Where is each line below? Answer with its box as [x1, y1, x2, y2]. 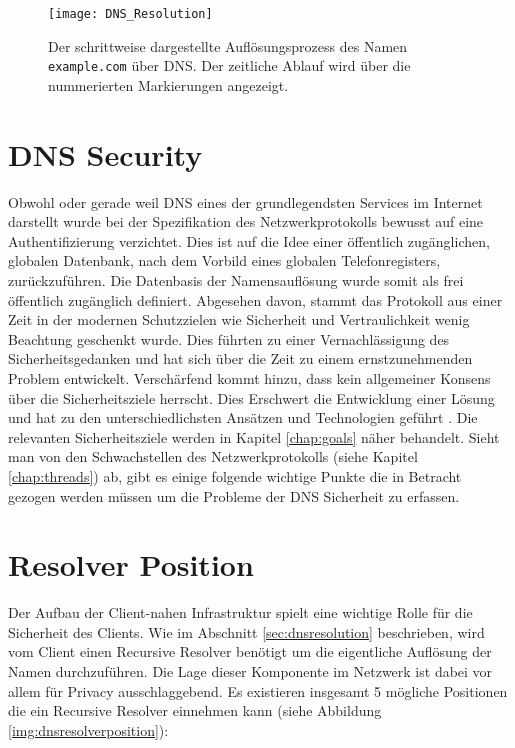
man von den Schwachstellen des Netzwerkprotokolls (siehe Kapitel [8, 446, 418, 467]
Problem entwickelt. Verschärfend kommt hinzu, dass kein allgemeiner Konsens [8, 367, 491, 388]
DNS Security [8, 133, 203, 174]
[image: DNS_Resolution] [48, 7, 213, 21]
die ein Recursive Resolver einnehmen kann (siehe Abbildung [8, 700, 382, 721]
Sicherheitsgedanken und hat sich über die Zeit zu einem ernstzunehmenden [8, 348, 473, 369]
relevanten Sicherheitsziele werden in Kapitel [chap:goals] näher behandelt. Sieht [8, 426, 500, 447]
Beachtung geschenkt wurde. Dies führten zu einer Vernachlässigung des [8, 328, 450, 349]
